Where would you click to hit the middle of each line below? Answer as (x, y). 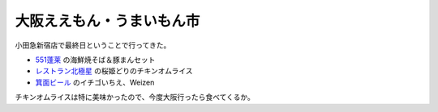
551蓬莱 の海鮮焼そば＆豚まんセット (95, 60)
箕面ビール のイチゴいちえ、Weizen (95, 82)
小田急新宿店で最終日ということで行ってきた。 (93, 45)
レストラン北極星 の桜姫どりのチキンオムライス (114, 71)
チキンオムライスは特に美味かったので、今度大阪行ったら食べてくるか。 (135, 97)
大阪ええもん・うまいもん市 (107, 21)
